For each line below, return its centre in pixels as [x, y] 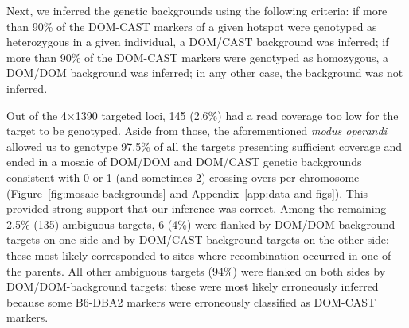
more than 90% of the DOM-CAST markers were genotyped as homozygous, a [198, 57]
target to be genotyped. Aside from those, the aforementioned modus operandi [197, 131]
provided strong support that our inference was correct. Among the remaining [197, 208]
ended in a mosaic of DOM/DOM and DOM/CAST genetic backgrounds [184, 162]
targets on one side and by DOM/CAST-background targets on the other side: [198, 239]
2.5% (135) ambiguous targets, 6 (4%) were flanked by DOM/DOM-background [201, 224]
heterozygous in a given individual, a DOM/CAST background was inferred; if [198, 42]
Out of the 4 [37, 115]
